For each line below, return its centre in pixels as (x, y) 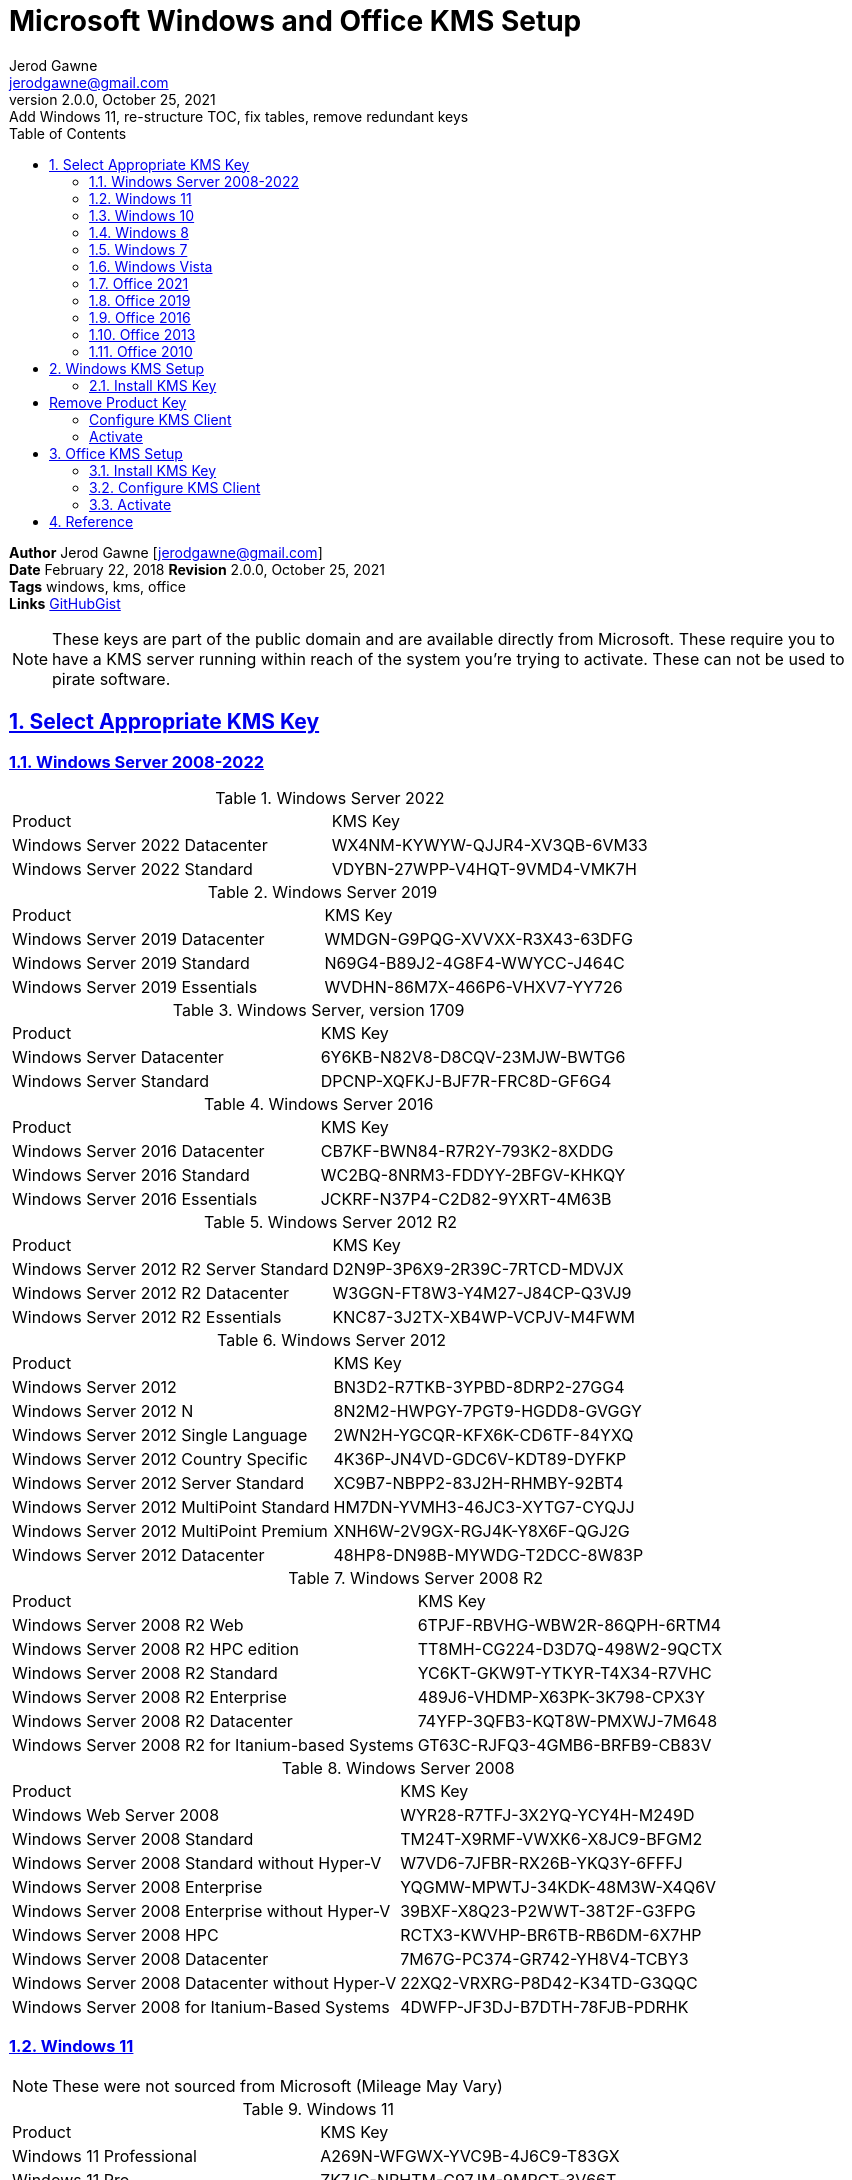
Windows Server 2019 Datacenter (138, 938)
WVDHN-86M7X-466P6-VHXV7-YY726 (473, 986)
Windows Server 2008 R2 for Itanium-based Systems (213, 1744)
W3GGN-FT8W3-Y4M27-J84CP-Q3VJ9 (482, 1292)
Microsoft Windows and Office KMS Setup (295, 21)
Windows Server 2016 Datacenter (138, 1150)
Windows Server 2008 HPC (115, 1934)
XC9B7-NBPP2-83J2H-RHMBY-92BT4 (478, 1482)
